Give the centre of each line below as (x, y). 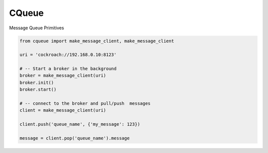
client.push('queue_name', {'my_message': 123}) (80, 124)
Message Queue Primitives (37, 28)
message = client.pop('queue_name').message (75, 138)
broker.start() (38, 90)
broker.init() (37, 82)
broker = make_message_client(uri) (63, 76)
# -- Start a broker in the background (68, 69)
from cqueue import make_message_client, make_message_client (97, 41)
